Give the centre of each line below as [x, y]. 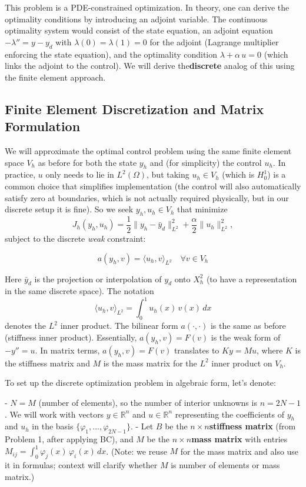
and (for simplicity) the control [206, 162]
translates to [197, 350]
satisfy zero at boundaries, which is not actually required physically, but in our [147, 197]
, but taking [168, 174]
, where [270, 350]
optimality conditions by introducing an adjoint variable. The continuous [136, 19]
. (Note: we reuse [137, 451]
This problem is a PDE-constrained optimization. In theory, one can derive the [147, 7]
